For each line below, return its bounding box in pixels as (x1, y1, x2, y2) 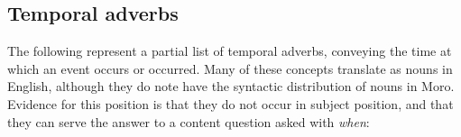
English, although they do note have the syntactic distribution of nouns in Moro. (7, 77, 455, 96)
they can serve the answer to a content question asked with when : (7, 112, 370, 131)
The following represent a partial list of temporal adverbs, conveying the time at (7, 41, 452, 60)
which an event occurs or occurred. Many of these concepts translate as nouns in (7, 59, 453, 78)
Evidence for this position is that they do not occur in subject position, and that (7, 94, 454, 113)
